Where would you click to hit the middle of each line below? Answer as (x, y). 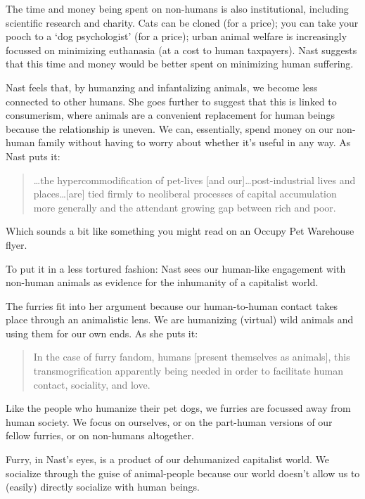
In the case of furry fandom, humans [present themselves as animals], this (192, 357)
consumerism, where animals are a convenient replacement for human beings (170, 115)
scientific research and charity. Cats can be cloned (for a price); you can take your (182, 22)
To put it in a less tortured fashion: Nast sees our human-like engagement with (176, 268)
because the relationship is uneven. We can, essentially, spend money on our (169, 128)
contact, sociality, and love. (92, 384)
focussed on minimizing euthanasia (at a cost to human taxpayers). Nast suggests (181, 50)
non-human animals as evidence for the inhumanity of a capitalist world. (162, 282)
